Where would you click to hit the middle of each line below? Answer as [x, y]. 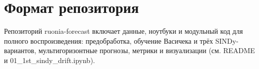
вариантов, [20, 50]
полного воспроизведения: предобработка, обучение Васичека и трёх [109, 40]
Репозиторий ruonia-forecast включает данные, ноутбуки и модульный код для [123, 31]
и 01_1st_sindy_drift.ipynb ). [49, 60]
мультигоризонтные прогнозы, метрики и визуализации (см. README [146, 50]
